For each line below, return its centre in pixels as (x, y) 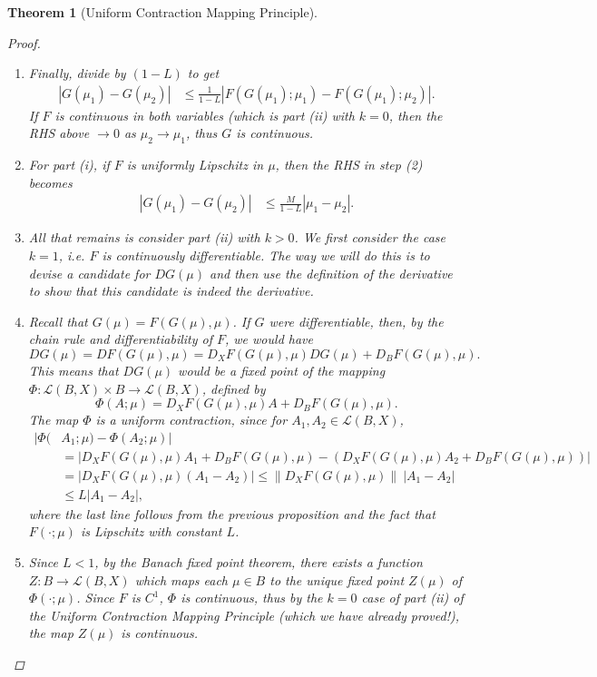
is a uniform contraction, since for (191, 420)
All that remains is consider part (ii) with (144, 237)
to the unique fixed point (337, 579)
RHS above (59, 133)
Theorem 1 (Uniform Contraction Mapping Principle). (163, 12)
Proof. (24, 42)
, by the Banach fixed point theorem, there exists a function (259, 562)
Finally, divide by (77, 73)
